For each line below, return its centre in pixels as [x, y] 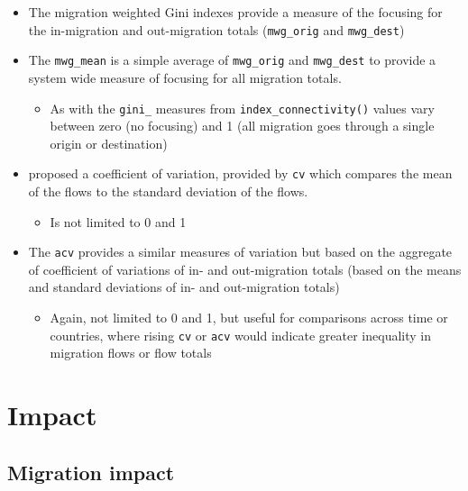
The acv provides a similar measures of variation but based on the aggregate [240, 252]
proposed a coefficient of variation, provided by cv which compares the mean [240, 173]
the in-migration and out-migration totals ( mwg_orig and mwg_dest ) [216, 29]
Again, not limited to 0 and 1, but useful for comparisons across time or [249, 318]
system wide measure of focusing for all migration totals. [185, 77]
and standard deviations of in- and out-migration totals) [184, 287]
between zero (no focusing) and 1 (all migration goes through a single [242, 126]
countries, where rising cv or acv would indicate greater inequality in [240, 335]
